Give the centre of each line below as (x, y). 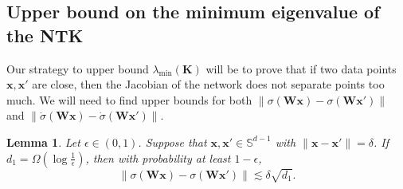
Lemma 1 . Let (43, 142)
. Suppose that (172, 142)
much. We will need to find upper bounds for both (129, 99)
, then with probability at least (158, 157)
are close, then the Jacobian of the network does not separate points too (208, 84)
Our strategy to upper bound (78, 68)
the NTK (45, 35)
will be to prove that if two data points (301, 68)
